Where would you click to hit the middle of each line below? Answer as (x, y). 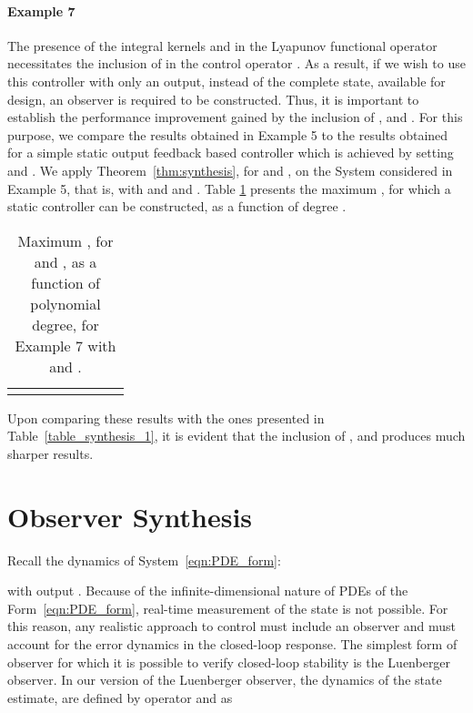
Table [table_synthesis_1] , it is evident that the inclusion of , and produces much (236, 436)
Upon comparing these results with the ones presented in (166, 418)
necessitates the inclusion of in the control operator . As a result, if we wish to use (236, 63)
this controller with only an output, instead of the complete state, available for (226, 81)
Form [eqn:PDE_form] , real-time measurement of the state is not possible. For (228, 608)
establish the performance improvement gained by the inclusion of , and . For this (235, 117)
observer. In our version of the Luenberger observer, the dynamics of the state (225, 680)
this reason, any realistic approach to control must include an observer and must (232, 626)
